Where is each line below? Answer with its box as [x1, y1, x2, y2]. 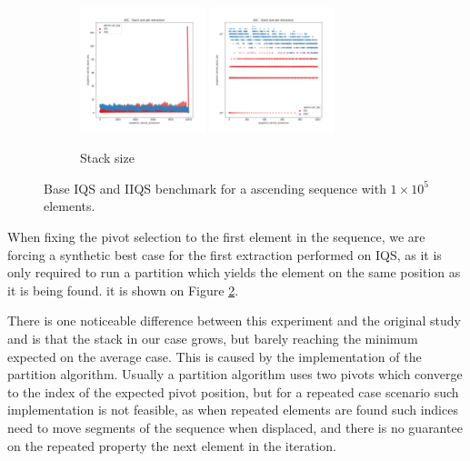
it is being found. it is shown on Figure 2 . [7, 280, 239, 299]
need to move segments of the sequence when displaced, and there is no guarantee [7, 417, 463, 436]
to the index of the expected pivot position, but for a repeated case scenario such [7, 382, 459, 401]
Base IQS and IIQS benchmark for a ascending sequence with [44, 178, 386, 197]
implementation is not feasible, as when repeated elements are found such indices [7, 400, 458, 419]
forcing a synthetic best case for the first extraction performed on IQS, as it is [7, 245, 442, 264]
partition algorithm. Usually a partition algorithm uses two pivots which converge [7, 365, 463, 384]
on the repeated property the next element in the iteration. [7, 436, 336, 455]
